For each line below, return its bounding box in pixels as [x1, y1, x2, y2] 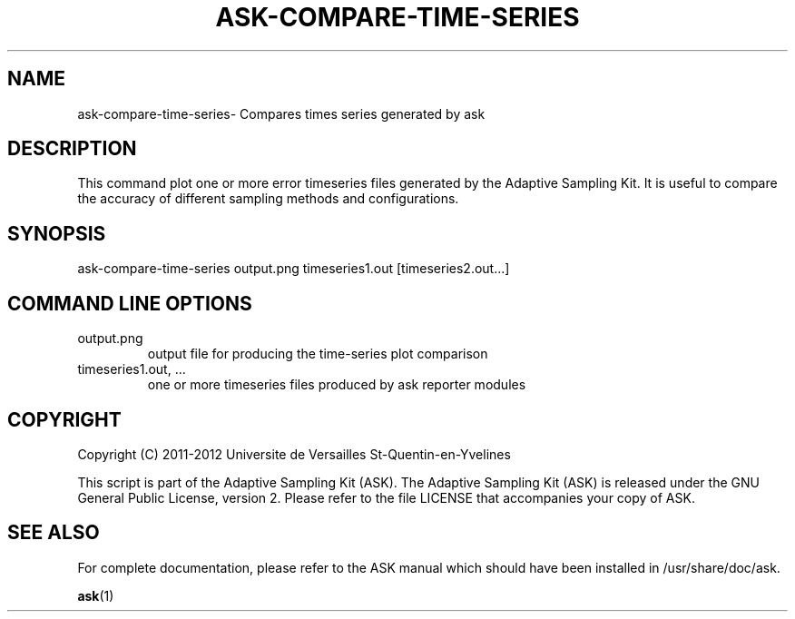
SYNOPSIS [7, 221, 106, 245]
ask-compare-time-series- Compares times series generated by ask [77, 105, 486, 122]
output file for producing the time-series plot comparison [147, 346, 488, 362]
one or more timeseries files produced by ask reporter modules [147, 377, 526, 393]
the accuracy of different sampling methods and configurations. [77, 191, 459, 207]
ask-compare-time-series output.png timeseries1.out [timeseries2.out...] [77, 260, 510, 277]
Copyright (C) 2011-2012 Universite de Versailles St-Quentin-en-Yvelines [77, 446, 511, 462]
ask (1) [77, 587, 114, 604]
